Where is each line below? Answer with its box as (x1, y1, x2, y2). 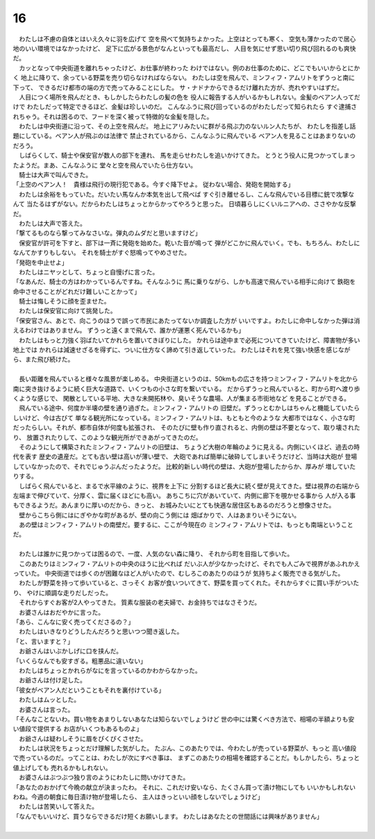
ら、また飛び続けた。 (12, 355, 74, 364)
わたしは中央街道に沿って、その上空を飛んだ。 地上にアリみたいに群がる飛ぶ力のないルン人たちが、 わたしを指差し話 (18, 122, 356, 131)
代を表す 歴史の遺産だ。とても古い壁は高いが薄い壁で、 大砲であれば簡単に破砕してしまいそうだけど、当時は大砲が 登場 (12, 452, 358, 461)
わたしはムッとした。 (18, 695, 80, 704)
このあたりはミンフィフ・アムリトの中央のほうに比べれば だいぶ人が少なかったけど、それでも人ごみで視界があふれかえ (18, 559, 360, 567)
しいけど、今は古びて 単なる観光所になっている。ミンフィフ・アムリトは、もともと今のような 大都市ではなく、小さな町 (12, 413, 356, 422)
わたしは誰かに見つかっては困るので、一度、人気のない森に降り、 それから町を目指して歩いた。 (18, 549, 294, 558)
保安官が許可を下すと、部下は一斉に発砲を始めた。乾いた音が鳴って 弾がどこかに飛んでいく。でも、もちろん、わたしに (18, 238, 360, 247)
